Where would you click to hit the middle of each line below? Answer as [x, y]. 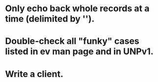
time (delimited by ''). [50, 19]
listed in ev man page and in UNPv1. [79, 51]
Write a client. [34, 74]
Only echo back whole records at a [77, 9]
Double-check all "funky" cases [72, 41]
